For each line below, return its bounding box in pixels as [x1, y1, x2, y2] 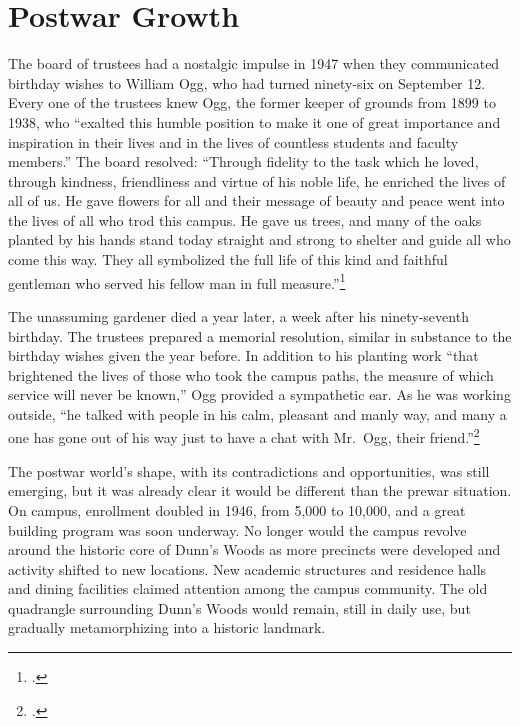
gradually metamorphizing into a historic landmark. [8, 617, 326, 638]
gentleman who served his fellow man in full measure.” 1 [8, 269, 346, 293]
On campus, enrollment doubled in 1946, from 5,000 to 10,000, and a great [8, 499, 466, 520]
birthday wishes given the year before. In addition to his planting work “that [8, 345, 479, 366]
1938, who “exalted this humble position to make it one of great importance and [8, 111, 501, 132]
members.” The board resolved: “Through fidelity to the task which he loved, [8, 151, 479, 172]
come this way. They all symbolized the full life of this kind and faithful [8, 249, 448, 270]
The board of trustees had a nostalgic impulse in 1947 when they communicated [8, 53, 500, 74]
